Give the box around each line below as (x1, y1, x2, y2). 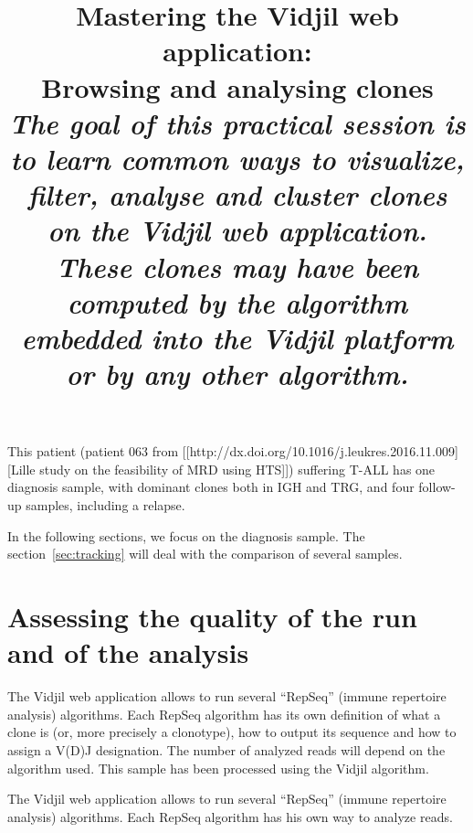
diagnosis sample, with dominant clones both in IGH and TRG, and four (7, 477, 415, 497)
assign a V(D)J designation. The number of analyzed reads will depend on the (7, 740, 446, 759)
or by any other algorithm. (66, 355, 409, 393)
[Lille (7, 459, 36, 478)
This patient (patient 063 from (7, 442, 179, 461)
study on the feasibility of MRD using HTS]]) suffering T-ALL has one (39, 459, 436, 478)
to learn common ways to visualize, (10, 139, 465, 177)
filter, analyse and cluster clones (27, 176, 447, 214)
